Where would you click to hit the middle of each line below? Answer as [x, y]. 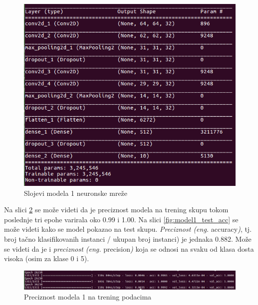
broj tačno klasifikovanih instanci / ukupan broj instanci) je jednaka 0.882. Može [128, 239]
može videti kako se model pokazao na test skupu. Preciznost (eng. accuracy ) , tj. [128, 229]
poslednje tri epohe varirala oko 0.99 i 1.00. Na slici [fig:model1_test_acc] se [121, 219]
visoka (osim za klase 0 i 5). [47, 258]
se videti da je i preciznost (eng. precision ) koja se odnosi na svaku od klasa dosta [129, 248]
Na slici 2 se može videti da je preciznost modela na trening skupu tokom [116, 210]
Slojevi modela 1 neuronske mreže [76, 193]
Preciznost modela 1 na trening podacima [88, 296]
